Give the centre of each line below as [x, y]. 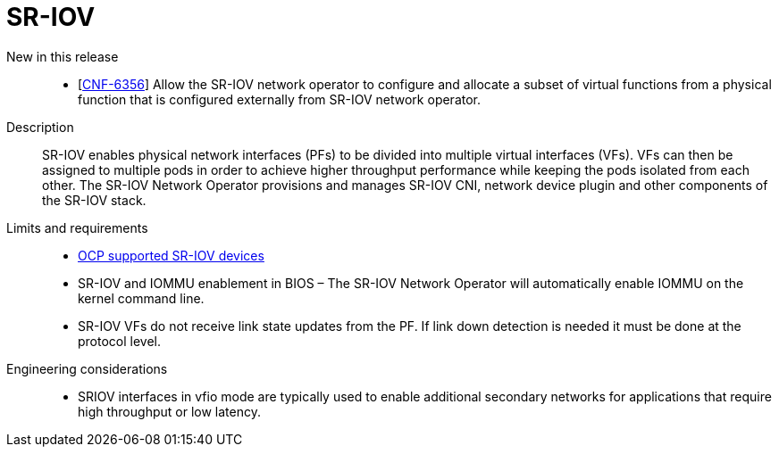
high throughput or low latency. [169, 411]
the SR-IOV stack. [94, 200]
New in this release [63, 56]
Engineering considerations [87, 368]
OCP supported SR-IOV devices [171, 255]
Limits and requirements [77, 227]
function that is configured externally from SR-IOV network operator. [280, 99]
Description [40, 127]
